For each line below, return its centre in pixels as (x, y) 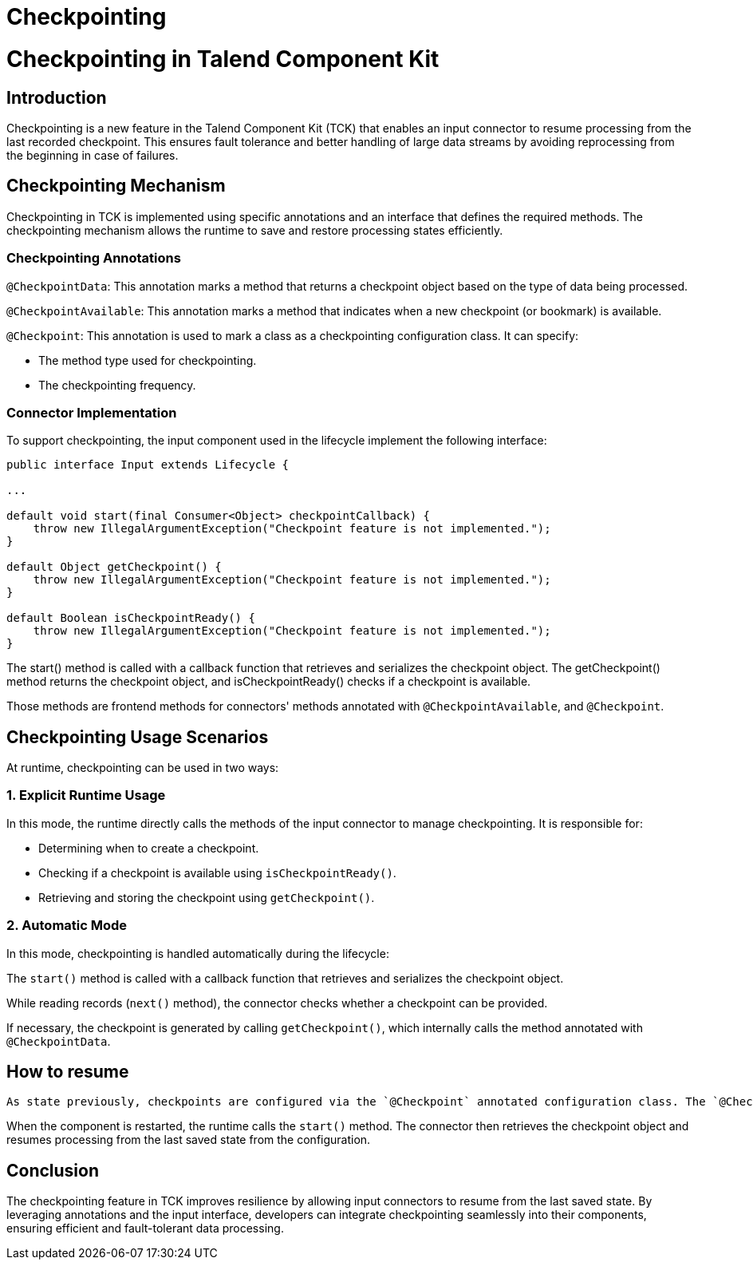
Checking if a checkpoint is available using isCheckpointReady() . (217, 872)
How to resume (68, 1072)
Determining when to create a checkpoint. (149, 848)
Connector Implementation (92, 412)
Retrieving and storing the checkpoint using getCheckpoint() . (207, 897)
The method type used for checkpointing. (148, 360)
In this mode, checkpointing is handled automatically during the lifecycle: (198, 953)
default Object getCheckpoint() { (114, 567)
